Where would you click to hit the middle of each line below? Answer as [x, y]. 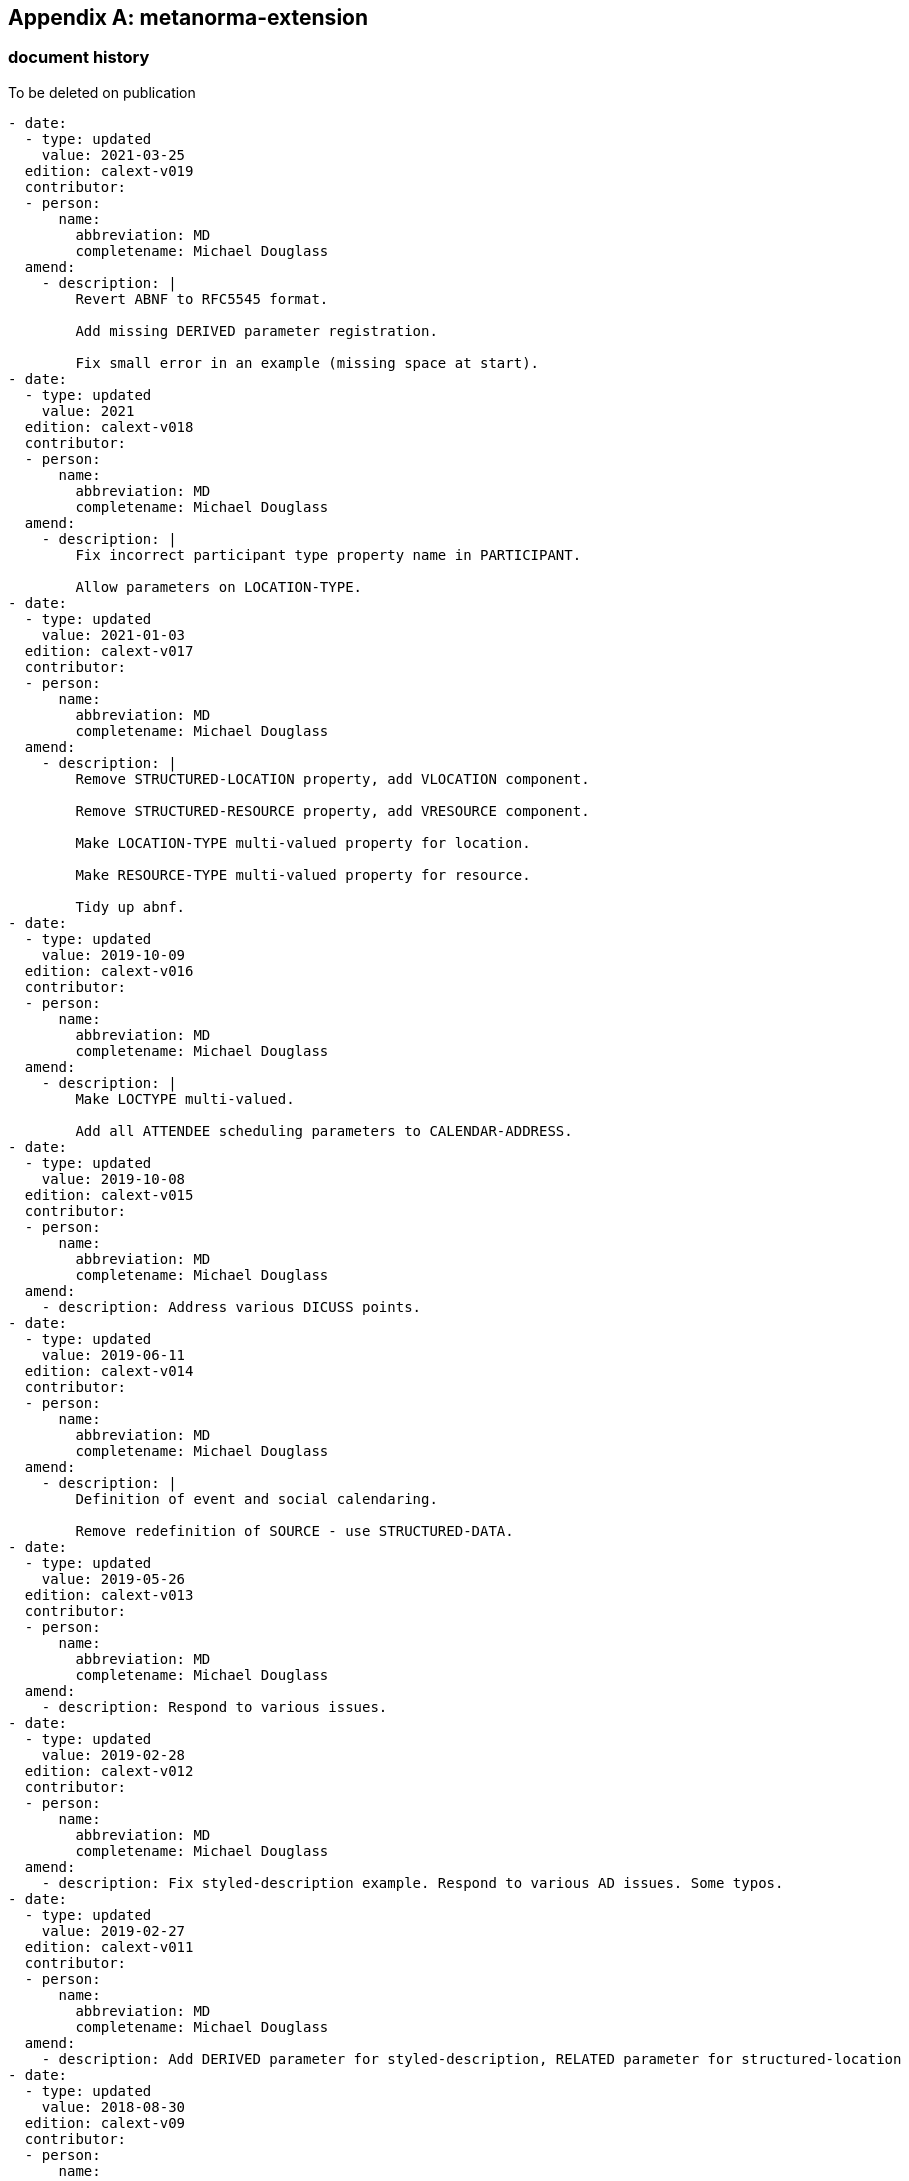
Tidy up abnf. [130, 906]
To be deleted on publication [102, 92]
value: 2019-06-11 [113, 1354]
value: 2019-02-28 [113, 1754]
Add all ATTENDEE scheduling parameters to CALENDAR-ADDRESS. [324, 1130]
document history [79, 57]
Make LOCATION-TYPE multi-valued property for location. [303, 842]
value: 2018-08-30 [113, 2106]
